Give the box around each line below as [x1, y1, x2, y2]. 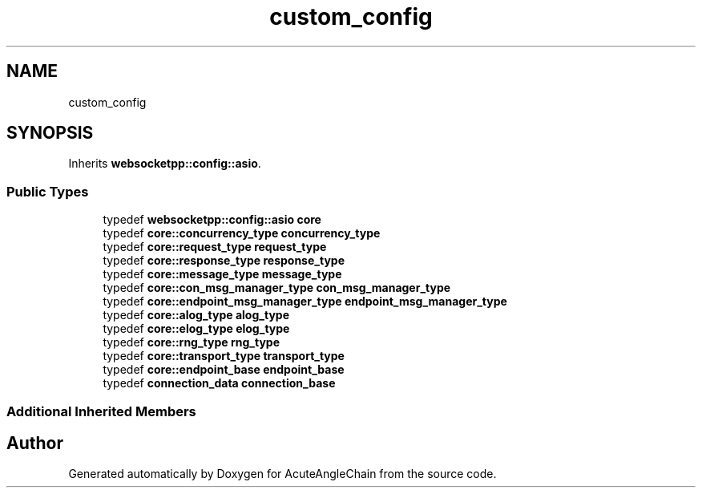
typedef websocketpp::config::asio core [103, 213, 321, 227]
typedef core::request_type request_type [103, 240, 327, 254]
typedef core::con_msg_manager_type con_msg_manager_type [103, 281, 451, 295]
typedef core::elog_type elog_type [103, 322, 290, 336]
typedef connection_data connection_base [103, 376, 336, 391]
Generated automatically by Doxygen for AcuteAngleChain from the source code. [68, 467, 497, 481]
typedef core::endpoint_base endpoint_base [103, 362, 345, 377]
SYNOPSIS [6, 123, 94, 144]
